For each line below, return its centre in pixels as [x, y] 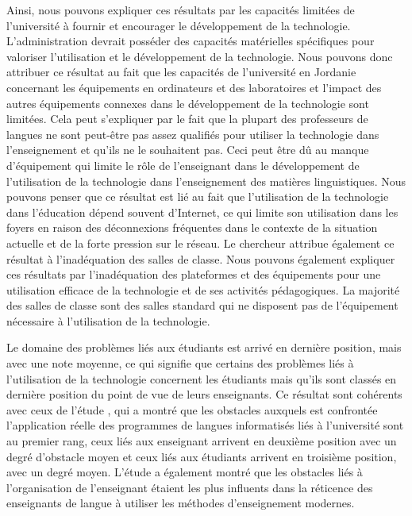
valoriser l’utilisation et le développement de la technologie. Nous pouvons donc [200, 56]
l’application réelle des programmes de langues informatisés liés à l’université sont [205, 425]
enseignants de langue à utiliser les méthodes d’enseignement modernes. [181, 503]
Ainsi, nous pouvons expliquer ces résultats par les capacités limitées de [181, 10]
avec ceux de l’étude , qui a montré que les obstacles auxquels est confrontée [192, 409]
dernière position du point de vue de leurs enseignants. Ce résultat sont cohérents [204, 394]
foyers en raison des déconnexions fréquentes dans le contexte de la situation [192, 227]
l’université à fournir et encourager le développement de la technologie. [179, 25]
